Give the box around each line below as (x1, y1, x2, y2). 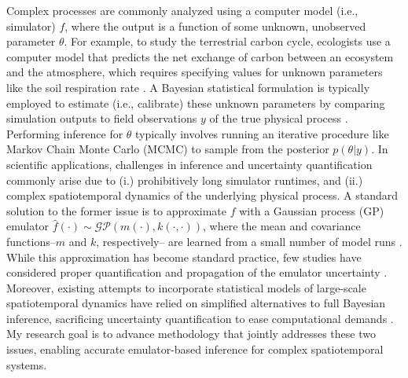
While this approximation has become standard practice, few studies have (6, 248, 362, 265)
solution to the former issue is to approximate (6, 202, 227, 218)
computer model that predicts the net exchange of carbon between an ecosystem (6, 48, 394, 64)
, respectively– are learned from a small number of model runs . (96, 233, 402, 249)
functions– (6, 233, 56, 249)
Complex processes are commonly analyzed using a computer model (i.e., (6, 2, 358, 18)
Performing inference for (6, 125, 123, 141)
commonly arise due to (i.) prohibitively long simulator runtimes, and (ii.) (6, 171, 363, 188)
